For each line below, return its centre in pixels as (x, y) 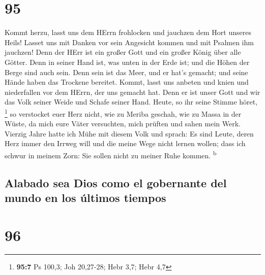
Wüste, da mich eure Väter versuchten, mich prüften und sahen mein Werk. (123, 124)
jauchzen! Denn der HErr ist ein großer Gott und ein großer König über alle (123, 52)
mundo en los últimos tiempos (85, 197)
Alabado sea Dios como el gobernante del (116, 182)
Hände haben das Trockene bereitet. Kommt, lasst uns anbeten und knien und (127, 82)
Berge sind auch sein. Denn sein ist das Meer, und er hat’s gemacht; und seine (126, 72)
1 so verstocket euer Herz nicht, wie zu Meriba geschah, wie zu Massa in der (123, 113)
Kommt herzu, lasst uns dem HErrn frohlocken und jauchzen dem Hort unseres (128, 32)
